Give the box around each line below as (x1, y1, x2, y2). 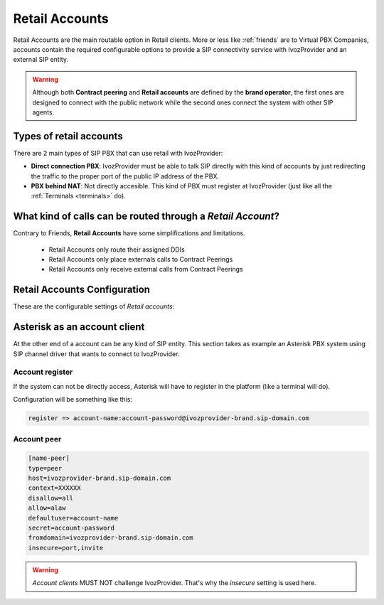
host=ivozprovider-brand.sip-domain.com (28, 474, 171, 483)
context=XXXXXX (28, 484, 81, 492)
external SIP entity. (13, 55, 69, 64)
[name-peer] (28, 454, 70, 462)
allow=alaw (28, 504, 66, 512)
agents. (32, 107, 55, 117)
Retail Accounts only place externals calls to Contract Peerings (48, 255, 233, 264)
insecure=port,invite (28, 544, 104, 552)
